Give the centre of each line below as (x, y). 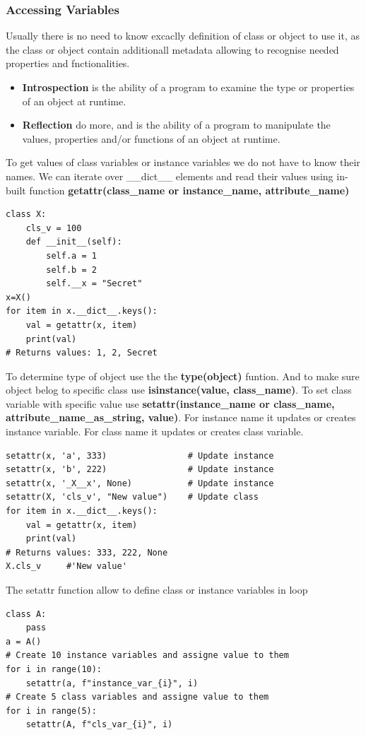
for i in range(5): (51, 711)
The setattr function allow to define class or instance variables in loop (157, 589)
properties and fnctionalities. (68, 63)
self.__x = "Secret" (94, 284)
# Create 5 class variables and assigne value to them (137, 697)
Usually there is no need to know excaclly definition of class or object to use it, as (183, 36)
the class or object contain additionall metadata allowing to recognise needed (172, 49)
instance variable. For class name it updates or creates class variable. (155, 431)
